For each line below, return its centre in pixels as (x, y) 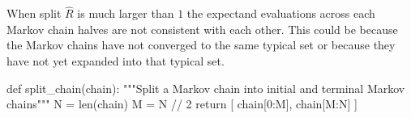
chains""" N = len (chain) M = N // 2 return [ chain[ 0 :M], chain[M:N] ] (182, 104)
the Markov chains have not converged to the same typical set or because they (201, 45)
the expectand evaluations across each (281, 13)
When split (34, 13)
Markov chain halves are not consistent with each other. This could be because (202, 29)
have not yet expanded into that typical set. (116, 61)
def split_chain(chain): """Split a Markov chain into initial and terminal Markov (206, 88)
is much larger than (126, 13)
